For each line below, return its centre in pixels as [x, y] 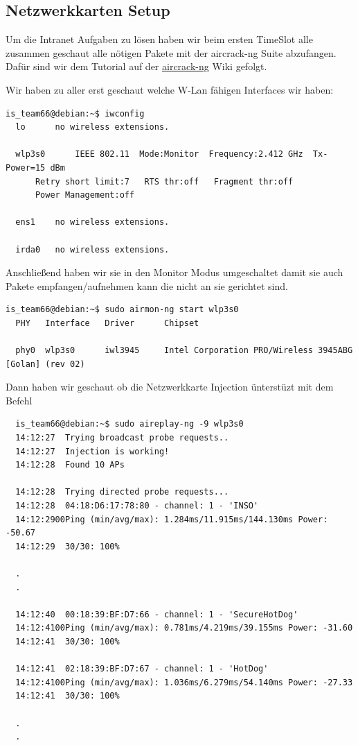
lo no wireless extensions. [92, 127]
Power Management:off [85, 195]
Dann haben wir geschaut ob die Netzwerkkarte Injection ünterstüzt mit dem [170, 387]
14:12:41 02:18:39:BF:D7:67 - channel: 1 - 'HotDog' [142, 669]
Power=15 [26, 168]
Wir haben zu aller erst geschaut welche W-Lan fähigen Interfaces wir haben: [170, 89]
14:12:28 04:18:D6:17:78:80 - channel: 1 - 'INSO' [137, 506]
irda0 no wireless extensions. [92, 249]
